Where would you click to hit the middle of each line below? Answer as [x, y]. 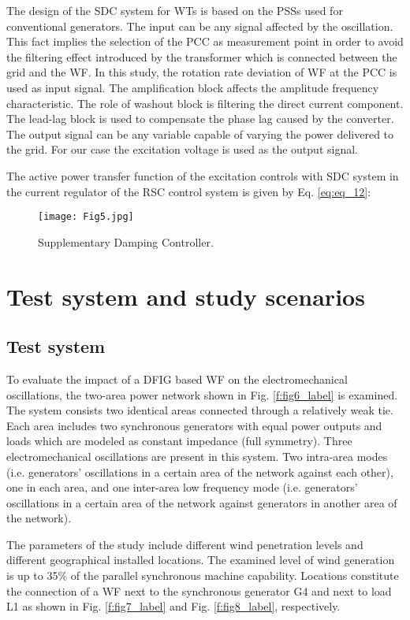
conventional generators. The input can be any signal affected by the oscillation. [200, 26]
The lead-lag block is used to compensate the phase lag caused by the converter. [200, 119]
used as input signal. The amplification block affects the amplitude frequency [193, 87]
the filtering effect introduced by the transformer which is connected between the [202, 56]
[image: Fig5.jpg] [86, 217]
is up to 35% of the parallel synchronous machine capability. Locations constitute [203, 575]
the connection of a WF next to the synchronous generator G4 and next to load [199, 590]
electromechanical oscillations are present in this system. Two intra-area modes [197, 456]
